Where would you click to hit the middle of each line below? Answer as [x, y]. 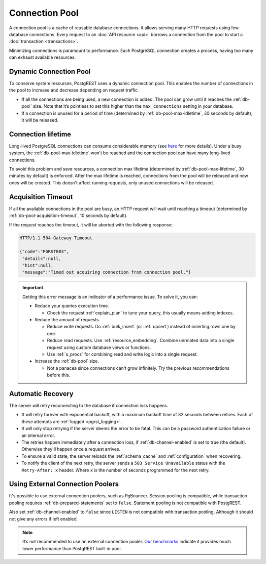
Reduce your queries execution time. [72, 306]
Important [33, 288]
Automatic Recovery [41, 394]
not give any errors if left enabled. [44, 519]
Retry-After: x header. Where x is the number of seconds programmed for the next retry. [116, 470]
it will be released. [40, 120]
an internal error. [38, 435]
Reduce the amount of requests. [67, 320]
